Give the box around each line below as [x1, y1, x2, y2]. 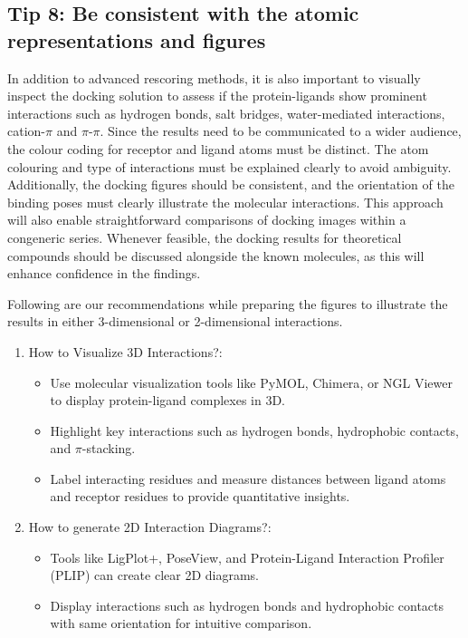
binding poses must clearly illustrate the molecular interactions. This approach [7, 192, 444, 211]
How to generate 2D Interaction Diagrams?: [28, 517, 272, 536]
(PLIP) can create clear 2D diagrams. [50, 565, 259, 585]
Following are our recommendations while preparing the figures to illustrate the [7, 294, 448, 313]
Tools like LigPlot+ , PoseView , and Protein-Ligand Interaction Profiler [50, 547, 444, 566]
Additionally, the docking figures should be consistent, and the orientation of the [7, 175, 454, 194]
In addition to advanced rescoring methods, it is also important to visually [7, 68, 421, 87]
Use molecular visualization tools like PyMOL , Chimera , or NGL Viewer [50, 372, 454, 391]
